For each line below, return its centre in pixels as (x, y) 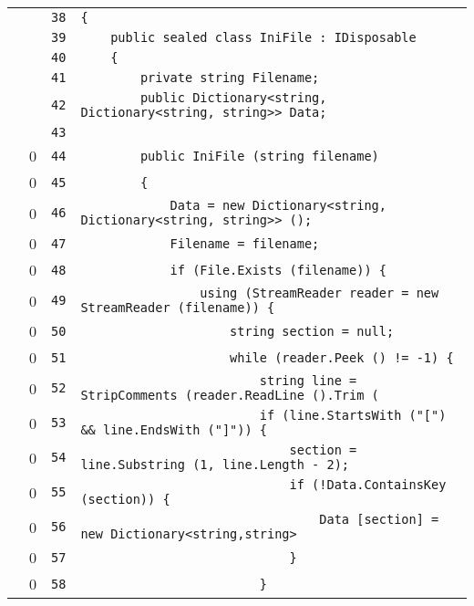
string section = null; (312, 331)
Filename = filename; (245, 243)
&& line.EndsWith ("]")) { (174, 430)
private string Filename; (230, 78)
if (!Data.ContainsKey (368, 485)
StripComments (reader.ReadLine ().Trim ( (230, 395)
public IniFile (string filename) (259, 156)
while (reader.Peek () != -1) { (342, 357)
